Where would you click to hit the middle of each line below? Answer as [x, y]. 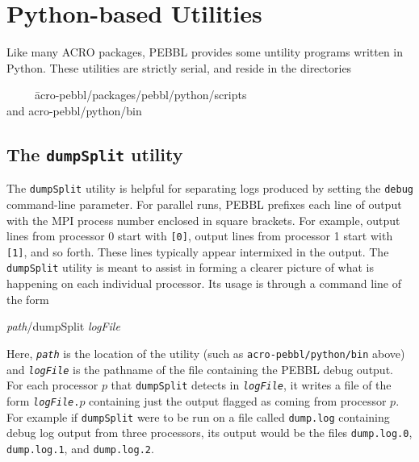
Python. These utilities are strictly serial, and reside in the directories [179, 67]
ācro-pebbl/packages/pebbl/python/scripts [140, 95]
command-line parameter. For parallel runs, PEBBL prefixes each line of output [204, 204]
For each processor [52, 385]
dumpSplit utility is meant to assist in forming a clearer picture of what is [191, 267]
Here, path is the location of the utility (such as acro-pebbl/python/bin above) [206, 353]
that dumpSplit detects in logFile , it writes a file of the [251, 385]
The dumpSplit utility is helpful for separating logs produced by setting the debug [210, 188]
